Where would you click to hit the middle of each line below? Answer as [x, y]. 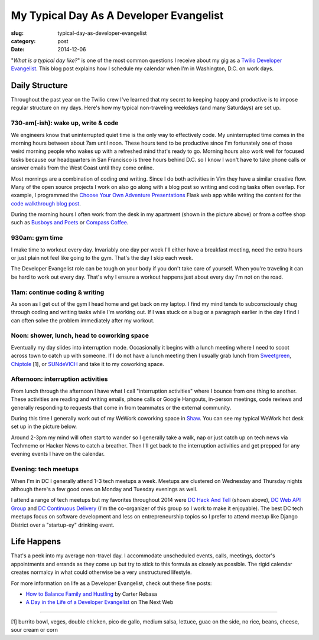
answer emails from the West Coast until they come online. [83, 168]
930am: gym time [37, 238]
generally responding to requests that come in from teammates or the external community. [121, 407]
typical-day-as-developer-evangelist [102, 33]
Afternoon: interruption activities [59, 379]
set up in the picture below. [44, 427]
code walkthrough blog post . [46, 203]
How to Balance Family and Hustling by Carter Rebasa [92, 594]
